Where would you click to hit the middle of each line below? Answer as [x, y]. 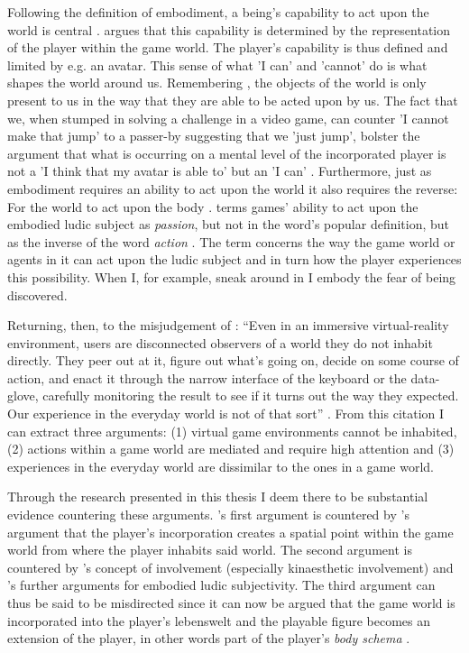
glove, [23, 395]
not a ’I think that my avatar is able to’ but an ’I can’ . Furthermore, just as [220, 171]
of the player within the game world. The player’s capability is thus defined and [228, 47]
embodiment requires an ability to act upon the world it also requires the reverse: [233, 188]
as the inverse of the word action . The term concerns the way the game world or [231, 241]
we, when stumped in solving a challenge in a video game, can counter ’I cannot [228, 118]
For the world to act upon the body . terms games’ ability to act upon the [213, 206]
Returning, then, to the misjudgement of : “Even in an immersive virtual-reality [228, 325]
